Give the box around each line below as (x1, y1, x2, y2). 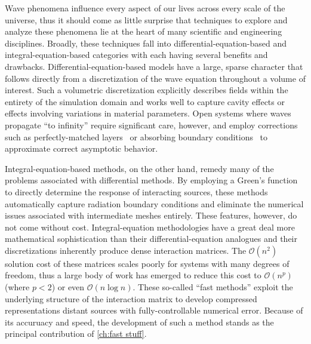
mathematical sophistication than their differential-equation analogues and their (5, 232, 297, 245)
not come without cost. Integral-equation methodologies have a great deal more (5, 220, 295, 233)
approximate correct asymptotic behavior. (5, 142, 158, 155)
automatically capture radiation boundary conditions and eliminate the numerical (5, 197, 304, 210)
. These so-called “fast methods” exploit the (133, 281, 293, 293)
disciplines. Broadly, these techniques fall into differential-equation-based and (5, 36, 287, 49)
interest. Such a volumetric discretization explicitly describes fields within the (5, 84, 288, 96)
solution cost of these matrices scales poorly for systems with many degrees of (5, 257, 290, 269)
